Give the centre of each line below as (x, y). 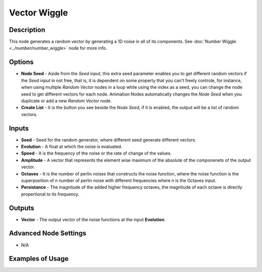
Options (21, 62)
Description (27, 30)
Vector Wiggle (38, 13)
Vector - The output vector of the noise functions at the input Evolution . (93, 219)
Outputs (22, 208)
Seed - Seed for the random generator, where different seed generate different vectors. (109, 140)
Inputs (19, 128)
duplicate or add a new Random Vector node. (66, 101)
